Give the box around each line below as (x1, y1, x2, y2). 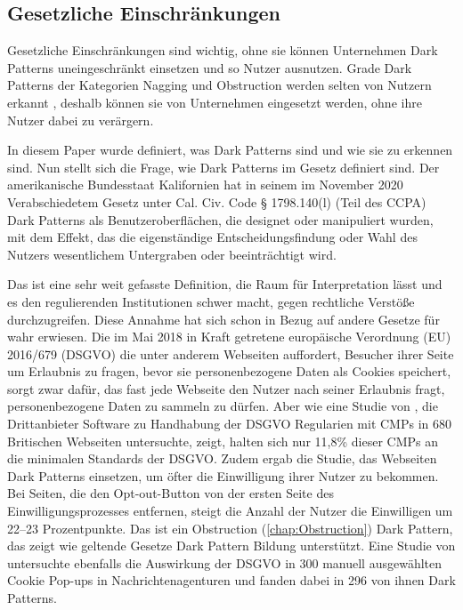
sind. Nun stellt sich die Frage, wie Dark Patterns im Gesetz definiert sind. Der (7, 157, 440, 176)
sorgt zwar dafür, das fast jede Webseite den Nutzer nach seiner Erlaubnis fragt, (7, 379, 445, 397)
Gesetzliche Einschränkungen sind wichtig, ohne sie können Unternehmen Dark (7, 41, 438, 60)
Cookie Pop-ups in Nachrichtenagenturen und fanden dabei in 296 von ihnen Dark (7, 571, 456, 590)
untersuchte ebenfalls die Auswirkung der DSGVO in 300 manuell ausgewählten (7, 553, 443, 572)
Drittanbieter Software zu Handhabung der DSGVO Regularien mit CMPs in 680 (7, 414, 451, 433)
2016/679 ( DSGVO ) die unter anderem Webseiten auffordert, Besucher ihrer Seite (7, 344, 454, 363)
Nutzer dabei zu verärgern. (7, 110, 154, 129)
